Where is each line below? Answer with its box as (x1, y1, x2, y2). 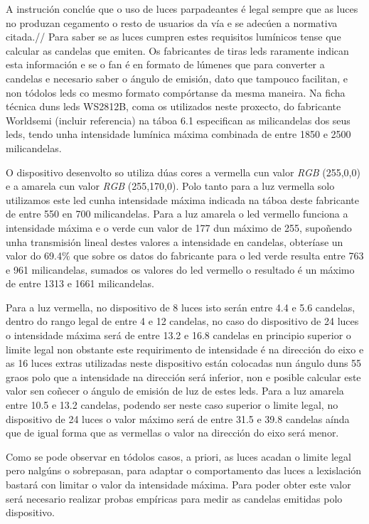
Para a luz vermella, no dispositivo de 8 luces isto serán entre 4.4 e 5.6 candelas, (6, 299, 355, 314)
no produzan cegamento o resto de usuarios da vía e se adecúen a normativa (6, 15, 338, 30)
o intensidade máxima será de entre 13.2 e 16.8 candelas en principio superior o (6, 328, 351, 343)
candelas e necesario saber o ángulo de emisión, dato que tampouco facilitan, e (6, 70, 348, 85)
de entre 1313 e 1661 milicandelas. (6, 276, 154, 291)
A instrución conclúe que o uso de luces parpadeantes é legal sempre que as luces (6, 1, 358, 16)
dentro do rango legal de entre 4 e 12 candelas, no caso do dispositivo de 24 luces (6, 314, 359, 328)
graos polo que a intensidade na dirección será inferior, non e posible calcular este (6, 369, 361, 384)
